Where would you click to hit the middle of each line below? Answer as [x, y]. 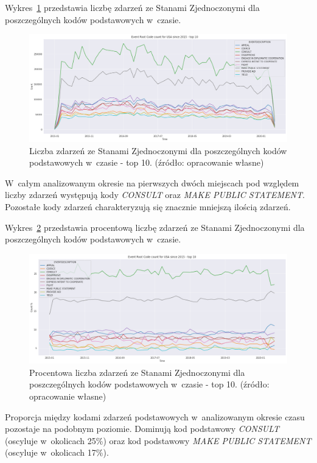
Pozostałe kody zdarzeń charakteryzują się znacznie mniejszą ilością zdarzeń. [148, 206]
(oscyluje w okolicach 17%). [57, 452]
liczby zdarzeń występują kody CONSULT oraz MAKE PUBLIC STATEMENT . [155, 195]
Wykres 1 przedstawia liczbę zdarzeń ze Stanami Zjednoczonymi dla [132, 7]
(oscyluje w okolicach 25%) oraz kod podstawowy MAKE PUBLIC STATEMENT [158, 440]
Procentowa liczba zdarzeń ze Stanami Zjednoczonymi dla [137, 372]
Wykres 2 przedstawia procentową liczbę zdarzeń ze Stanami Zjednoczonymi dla [155, 227]
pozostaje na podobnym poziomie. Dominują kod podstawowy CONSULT [142, 429]
